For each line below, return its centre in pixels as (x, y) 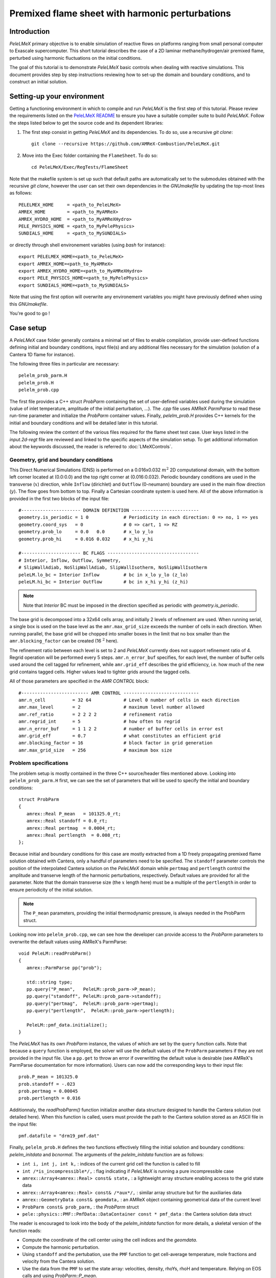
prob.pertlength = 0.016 (50, 1098)
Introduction (30, 31)
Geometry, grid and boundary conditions (61, 460)
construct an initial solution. (39, 82)
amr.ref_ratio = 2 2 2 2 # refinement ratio (95, 714)
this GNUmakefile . (29, 304)
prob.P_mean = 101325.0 (48, 1077)
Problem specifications (39, 763)
